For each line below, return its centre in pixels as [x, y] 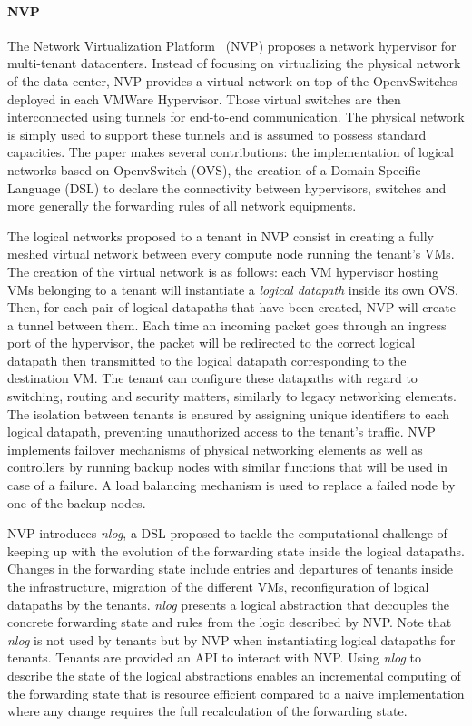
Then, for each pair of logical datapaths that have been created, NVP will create [231, 307]
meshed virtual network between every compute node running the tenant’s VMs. [231, 254]
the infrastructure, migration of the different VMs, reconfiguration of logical [218, 587]
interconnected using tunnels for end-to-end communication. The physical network [236, 117]
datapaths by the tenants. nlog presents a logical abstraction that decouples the [228, 604]
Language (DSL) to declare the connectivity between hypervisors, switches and [227, 187]
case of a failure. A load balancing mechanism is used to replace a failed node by [231, 485]
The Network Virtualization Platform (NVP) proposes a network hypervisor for [232, 45]
